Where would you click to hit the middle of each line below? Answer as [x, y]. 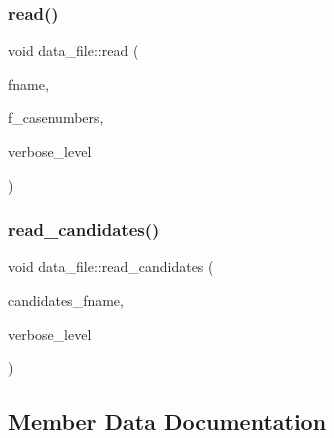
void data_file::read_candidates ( [111, 266]
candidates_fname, [66, 300]
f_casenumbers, [56, 117]
